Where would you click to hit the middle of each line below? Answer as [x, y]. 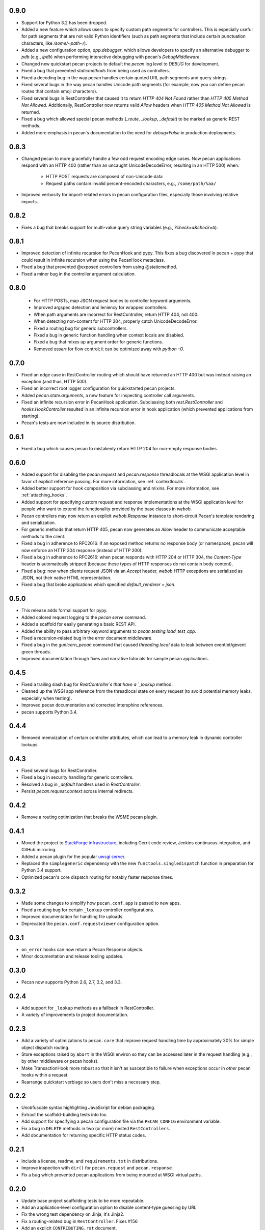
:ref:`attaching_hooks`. [44, 495]
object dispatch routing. [45, 1047]
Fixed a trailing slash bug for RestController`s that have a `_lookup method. [97, 684]
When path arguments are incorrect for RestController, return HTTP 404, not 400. [116, 314]
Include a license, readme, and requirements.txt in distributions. [90, 1161]
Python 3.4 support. [42, 870]
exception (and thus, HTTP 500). [54, 382]
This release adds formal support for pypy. [65, 611]
